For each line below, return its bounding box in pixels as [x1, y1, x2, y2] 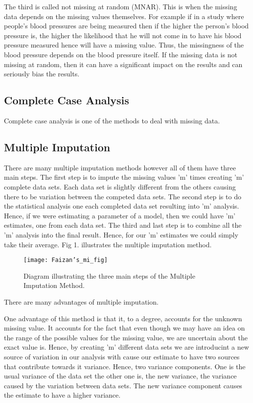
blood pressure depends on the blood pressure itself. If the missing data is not [4, 49, 237, 59]
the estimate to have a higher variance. [4, 390, 121, 400]
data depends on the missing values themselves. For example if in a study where [4, 11, 244, 21]
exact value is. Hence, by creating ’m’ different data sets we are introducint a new [4, 342, 249, 352]
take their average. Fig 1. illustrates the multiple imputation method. [4, 239, 212, 249]
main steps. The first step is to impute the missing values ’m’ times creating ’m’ [4, 172, 244, 182]
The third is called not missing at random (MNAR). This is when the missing [4, 1, 237, 11]
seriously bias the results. [4, 69, 80, 79]
